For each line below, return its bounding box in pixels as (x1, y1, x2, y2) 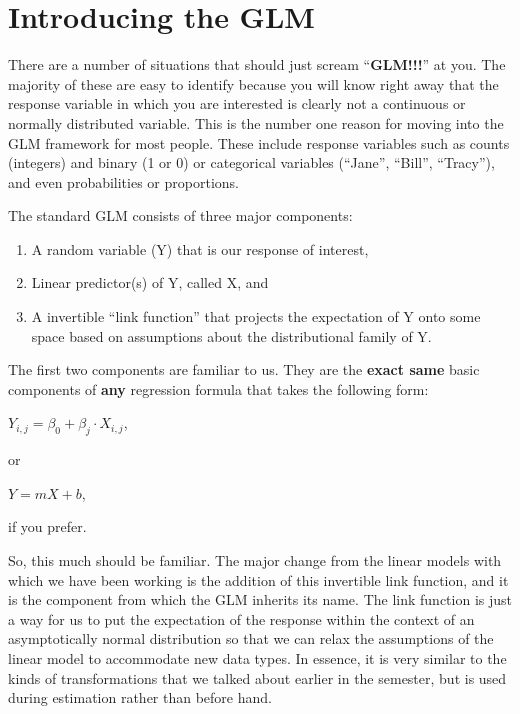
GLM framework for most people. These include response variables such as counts (8, 132, 510, 153)
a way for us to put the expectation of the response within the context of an (8, 608, 475, 629)
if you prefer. (8, 516, 87, 537)
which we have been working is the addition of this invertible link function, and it (8, 569, 509, 590)
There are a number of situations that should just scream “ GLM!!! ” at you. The (8, 54, 506, 75)
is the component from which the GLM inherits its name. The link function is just (8, 589, 512, 610)
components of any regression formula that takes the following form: (8, 378, 429, 399)
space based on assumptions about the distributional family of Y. (31, 325, 432, 346)
